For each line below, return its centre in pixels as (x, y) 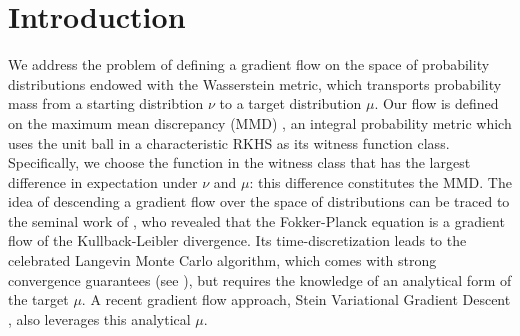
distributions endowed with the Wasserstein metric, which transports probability (255, 83)
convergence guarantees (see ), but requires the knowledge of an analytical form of (260, 279)
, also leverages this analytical (99, 318)
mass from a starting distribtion (106, 103)
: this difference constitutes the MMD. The (380, 181)
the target (38, 299)
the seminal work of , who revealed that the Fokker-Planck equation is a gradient (256, 220)
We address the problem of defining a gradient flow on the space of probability (249, 64)
